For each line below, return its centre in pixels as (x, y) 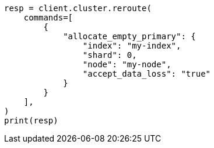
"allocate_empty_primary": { (129, 36)
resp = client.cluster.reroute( (78, 8)
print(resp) (31, 121)
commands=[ (48, 18)
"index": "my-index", (132, 46)
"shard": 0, (110, 55)
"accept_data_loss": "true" (147, 74)
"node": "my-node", (127, 64)
